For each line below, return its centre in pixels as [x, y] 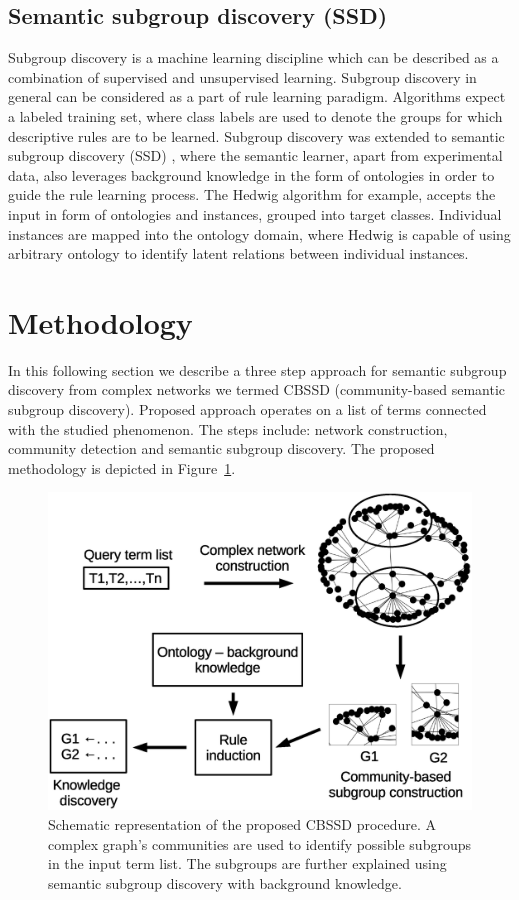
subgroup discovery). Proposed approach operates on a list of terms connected [247, 409]
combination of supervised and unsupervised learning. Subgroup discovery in [242, 76]
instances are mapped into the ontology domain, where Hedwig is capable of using [259, 233]
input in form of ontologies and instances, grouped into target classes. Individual [255, 213]
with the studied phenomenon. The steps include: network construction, [228, 428]
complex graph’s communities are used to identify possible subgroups [259, 843]
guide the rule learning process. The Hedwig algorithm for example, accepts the [252, 194]
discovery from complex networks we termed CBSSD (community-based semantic [256, 389]
